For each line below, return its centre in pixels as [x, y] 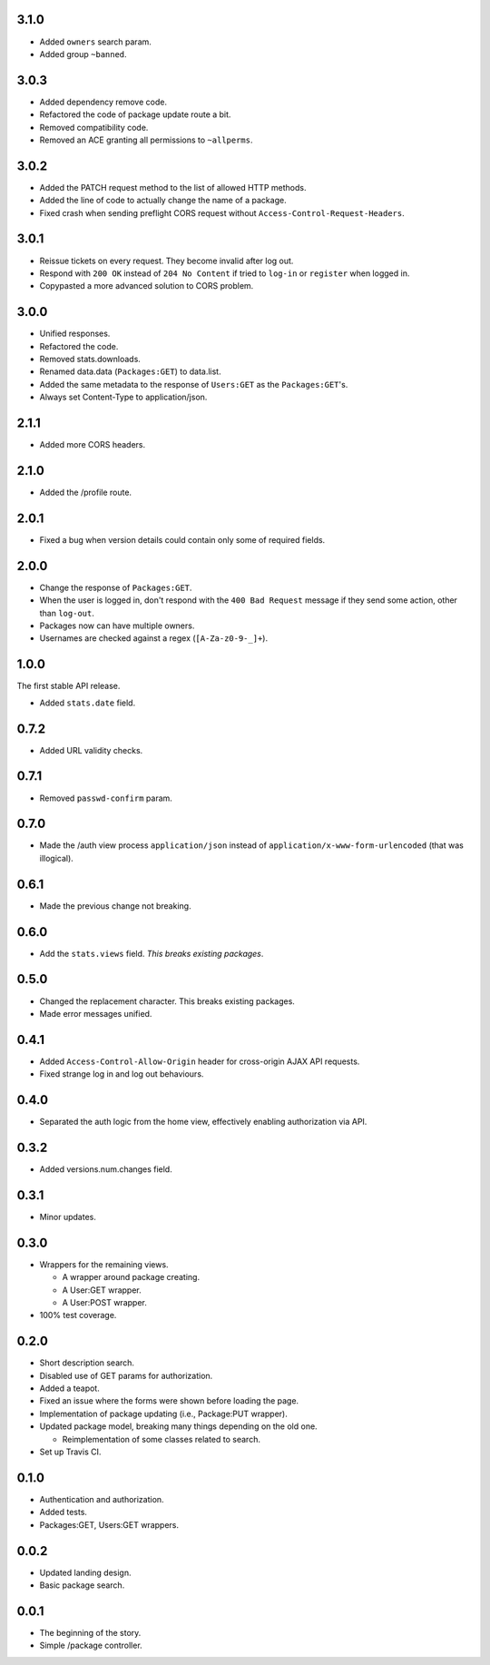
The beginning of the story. [90, 1632]
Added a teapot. [69, 1388]
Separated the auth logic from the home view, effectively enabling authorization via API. [203, 1122]
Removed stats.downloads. [90, 360]
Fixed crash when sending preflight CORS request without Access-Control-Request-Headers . [222, 212]
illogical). [57, 858]
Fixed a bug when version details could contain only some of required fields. [182, 539]
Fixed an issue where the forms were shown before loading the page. [169, 1401]
